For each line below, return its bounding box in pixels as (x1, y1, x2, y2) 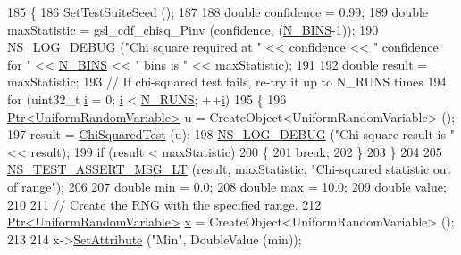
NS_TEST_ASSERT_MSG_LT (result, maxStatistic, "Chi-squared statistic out (7, 160, 452, 178)
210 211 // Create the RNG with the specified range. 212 (7, 194, 322, 213)
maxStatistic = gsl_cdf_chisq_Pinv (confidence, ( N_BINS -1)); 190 (7, 20, 379, 38)
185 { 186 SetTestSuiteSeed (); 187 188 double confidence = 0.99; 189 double (7, 3, 429, 21)
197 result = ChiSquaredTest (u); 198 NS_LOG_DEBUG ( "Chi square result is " (7, 125, 455, 144)
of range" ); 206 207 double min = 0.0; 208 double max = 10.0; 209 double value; (7, 177, 447, 195)
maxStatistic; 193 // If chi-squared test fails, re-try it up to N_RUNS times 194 (7, 72, 447, 91)
